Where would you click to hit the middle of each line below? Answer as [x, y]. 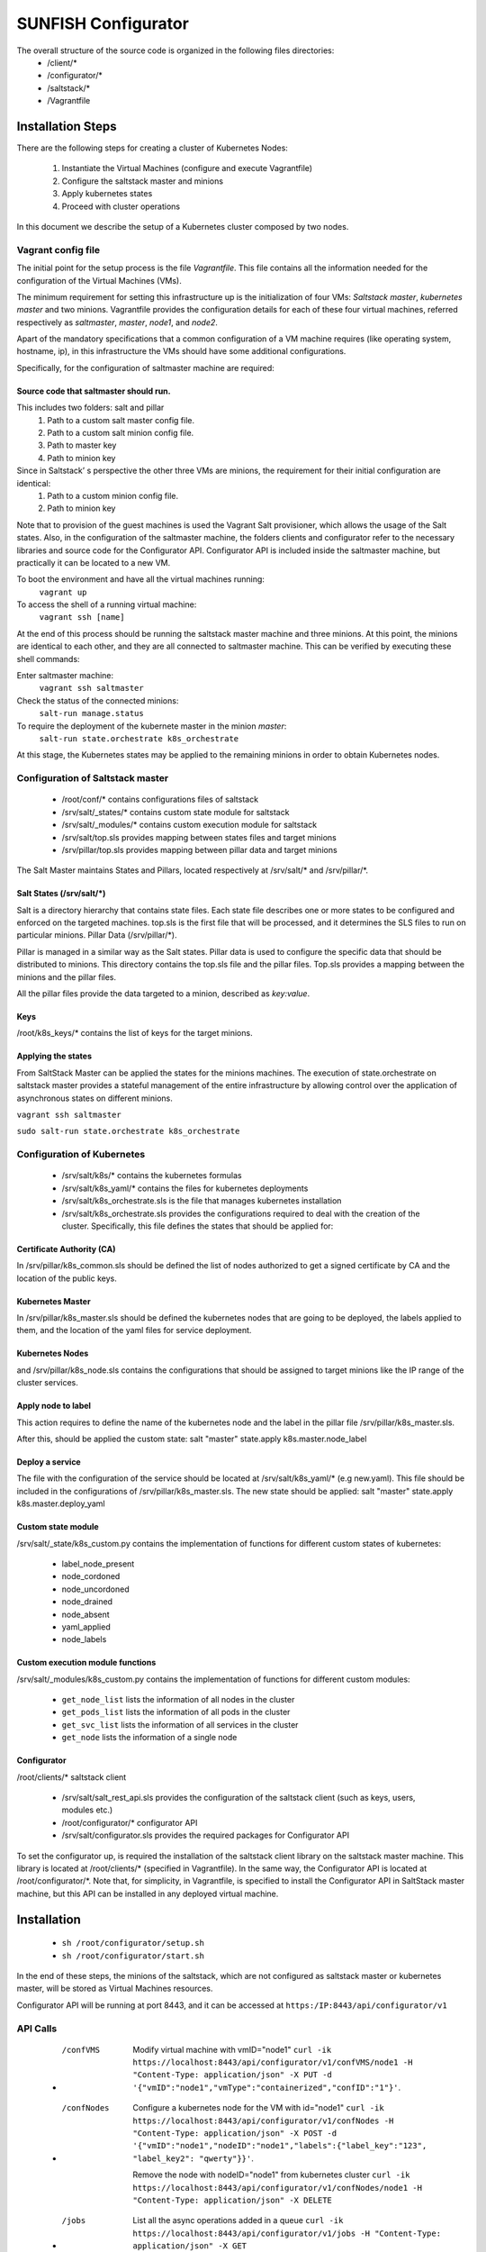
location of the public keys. [67, 1278]
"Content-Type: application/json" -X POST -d [235, 2134]
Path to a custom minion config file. [113, 495]
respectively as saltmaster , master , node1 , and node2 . [117, 322]
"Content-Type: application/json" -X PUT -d [233, 2075]
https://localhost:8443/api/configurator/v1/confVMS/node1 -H [273, 2062]
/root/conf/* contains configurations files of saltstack [160, 799]
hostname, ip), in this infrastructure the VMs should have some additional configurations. [181, 351]
